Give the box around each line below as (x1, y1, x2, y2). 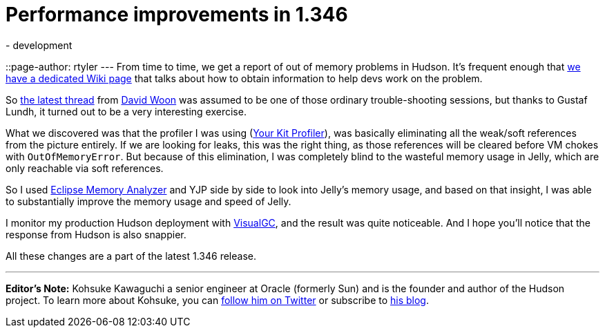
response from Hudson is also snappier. (6, 228, 186, 240)
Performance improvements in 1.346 (6, 3, 348, 26)
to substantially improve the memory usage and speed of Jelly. (6, 195, 291, 207)
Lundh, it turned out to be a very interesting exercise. (6, 105, 247, 117)
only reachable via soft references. (6, 162, 164, 174)
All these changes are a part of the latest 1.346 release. (6, 249, 256, 262)
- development (6, 39, 73, 51)
